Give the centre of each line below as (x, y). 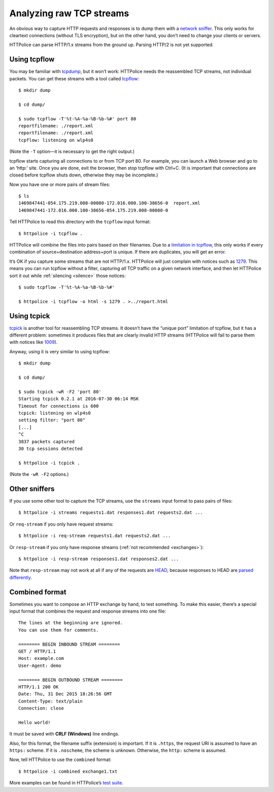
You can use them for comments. (59, 630)
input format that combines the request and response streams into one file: (88, 611)
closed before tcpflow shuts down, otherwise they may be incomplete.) (84, 175)
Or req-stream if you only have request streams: (61, 524)
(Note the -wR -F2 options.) (39, 474)
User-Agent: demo (40, 665)
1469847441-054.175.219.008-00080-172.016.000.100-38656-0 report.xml (109, 203)
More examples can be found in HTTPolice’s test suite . (66, 783)
